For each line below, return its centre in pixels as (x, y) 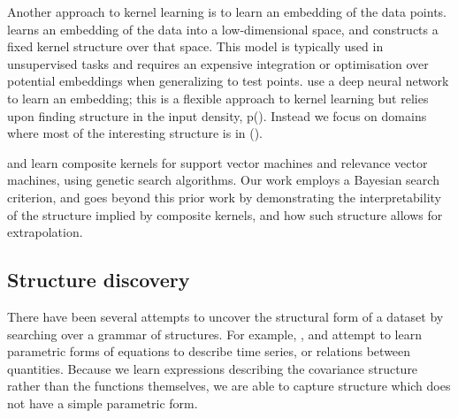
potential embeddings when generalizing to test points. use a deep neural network (228, 81)
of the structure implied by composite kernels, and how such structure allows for (225, 214)
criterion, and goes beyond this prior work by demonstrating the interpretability (224, 197)
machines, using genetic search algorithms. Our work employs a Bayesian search (223, 180)
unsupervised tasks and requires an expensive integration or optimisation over (218, 63)
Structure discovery (99, 280)
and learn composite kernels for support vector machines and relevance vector (218, 162)
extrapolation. (45, 232)
